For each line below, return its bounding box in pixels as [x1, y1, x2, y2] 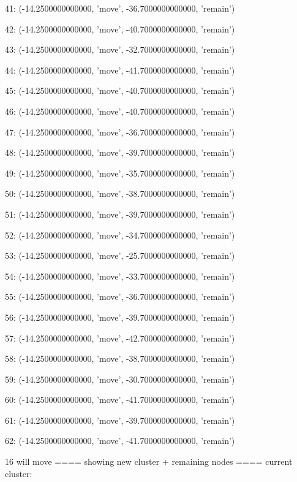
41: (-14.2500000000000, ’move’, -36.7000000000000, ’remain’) [5, 2, 235, 14]
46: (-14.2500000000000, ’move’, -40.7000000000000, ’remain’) [5, 104, 235, 117]
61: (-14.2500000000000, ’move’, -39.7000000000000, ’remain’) [5, 413, 235, 426]
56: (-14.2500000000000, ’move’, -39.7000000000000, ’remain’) [5, 310, 235, 323]
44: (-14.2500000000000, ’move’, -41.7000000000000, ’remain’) [5, 63, 235, 76]
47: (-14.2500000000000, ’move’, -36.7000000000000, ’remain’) [5, 125, 235, 138]
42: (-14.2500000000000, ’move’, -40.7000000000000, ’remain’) [5, 22, 235, 35]
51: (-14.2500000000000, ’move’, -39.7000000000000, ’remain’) [5, 207, 235, 220]
